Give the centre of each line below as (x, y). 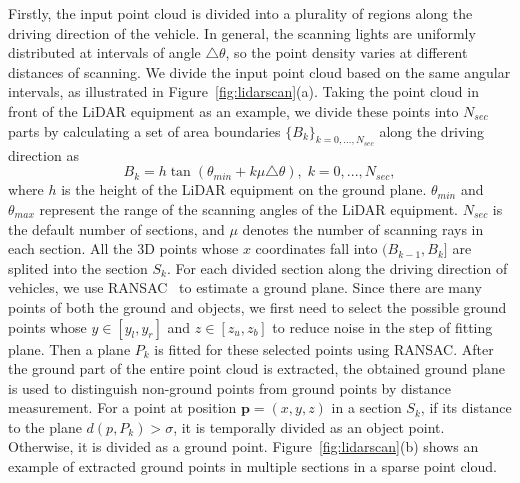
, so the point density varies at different (346, 52)
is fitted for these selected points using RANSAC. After (324, 348)
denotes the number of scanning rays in (363, 228)
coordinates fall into (316, 248)
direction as (43, 154)
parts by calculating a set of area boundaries (144, 130)
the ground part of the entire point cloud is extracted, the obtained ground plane (256, 368)
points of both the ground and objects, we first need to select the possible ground (257, 306)
